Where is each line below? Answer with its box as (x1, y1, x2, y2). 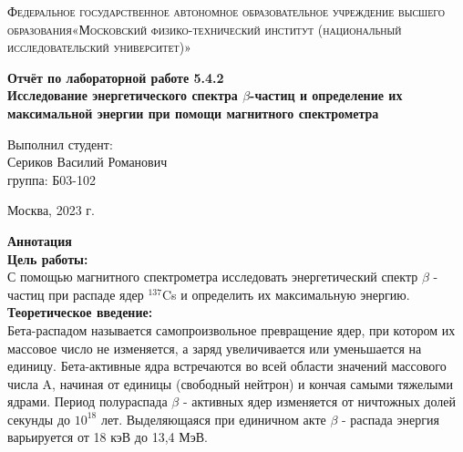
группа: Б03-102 (7, 169, 97, 189)
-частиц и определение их (250, 86, 403, 105)
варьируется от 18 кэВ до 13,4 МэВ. (7, 427, 208, 447)
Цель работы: (7, 249, 88, 268)
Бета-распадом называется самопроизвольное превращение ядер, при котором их (7, 320, 456, 339)
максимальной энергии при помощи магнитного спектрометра (7, 103, 379, 122)
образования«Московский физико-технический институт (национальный (7, 19, 402, 38)
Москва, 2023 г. (7, 200, 95, 220)
